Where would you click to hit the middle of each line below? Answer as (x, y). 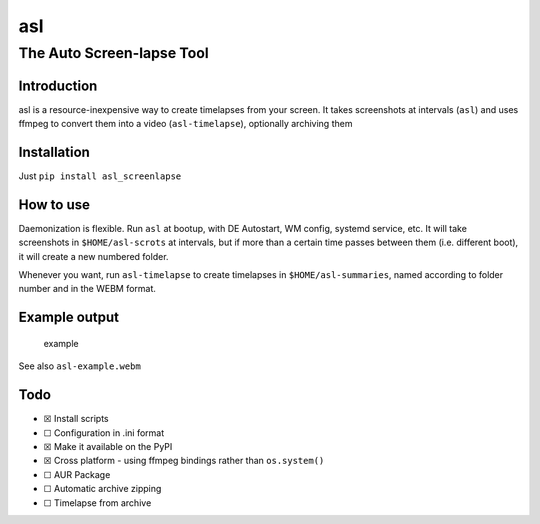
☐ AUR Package (77, 474)
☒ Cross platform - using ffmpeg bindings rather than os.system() (184, 461)
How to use (54, 204)
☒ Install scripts (76, 419)
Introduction (58, 85)
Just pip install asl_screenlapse (100, 176)
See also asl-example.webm (80, 366)
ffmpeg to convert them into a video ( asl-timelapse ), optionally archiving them (185, 124)
